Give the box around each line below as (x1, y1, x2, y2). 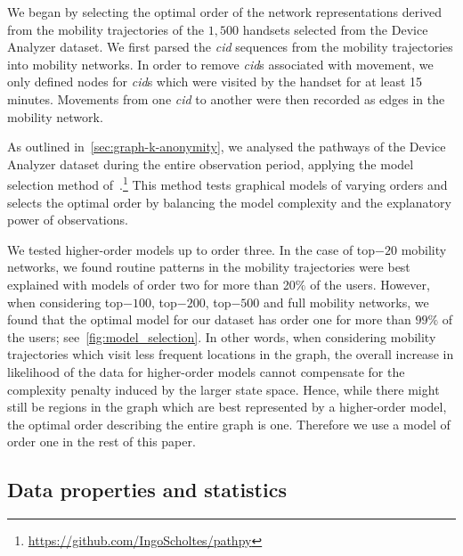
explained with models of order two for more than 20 (7, 274, 296, 293)
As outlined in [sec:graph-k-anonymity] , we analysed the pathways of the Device (7, 137, 446, 156)
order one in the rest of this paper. (7, 432, 196, 451)
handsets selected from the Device (242, 20, 428, 38)
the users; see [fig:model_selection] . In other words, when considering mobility (7, 327, 436, 346)
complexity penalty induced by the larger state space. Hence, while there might (7, 380, 440, 398)
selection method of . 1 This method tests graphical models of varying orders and (7, 173, 448, 193)
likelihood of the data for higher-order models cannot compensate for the (7, 362, 405, 380)
